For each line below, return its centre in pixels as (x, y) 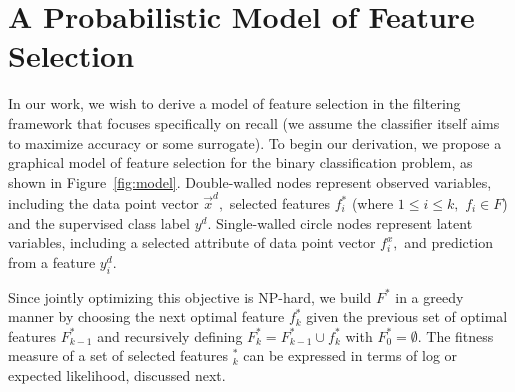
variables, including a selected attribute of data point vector (192, 242)
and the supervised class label (99, 222)
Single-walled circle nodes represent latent (344, 222)
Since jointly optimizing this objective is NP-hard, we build (190, 296)
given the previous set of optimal (407, 316)
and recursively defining (170, 335)
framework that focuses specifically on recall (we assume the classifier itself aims (254, 122)
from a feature (52, 261)
